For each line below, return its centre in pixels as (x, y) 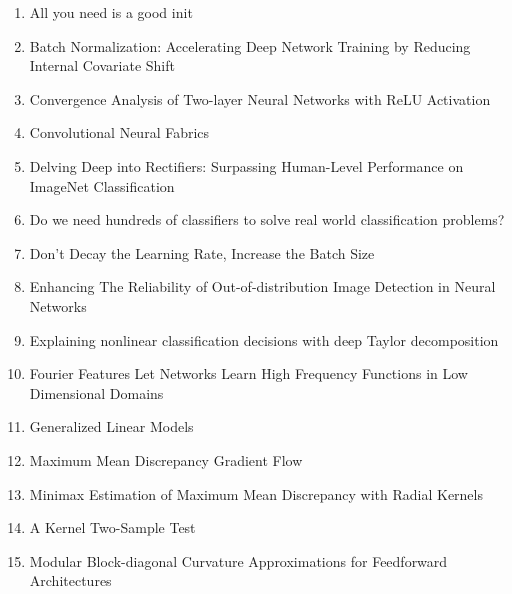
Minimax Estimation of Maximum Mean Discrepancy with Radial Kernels (256, 493)
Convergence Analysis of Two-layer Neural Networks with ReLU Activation (260, 98)
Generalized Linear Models (111, 426)
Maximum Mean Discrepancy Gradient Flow (166, 459)
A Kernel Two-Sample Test (112, 527)
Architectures (70, 580)
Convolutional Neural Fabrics (119, 132)
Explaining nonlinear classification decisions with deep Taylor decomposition (264, 339)
